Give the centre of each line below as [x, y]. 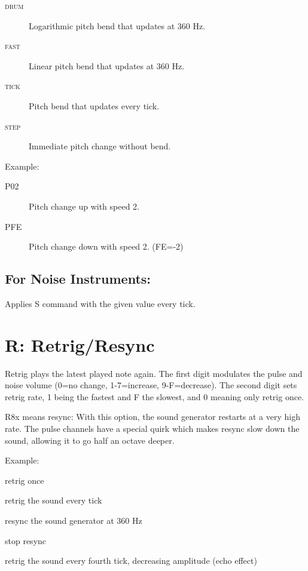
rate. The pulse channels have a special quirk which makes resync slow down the [152, 429]
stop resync [26, 540]
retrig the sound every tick [54, 500]
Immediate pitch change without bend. [100, 146]
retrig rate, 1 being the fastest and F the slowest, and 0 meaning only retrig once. [155, 396]
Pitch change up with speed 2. [84, 206]
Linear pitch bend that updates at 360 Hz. [107, 65]
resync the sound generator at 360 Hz [74, 520]
